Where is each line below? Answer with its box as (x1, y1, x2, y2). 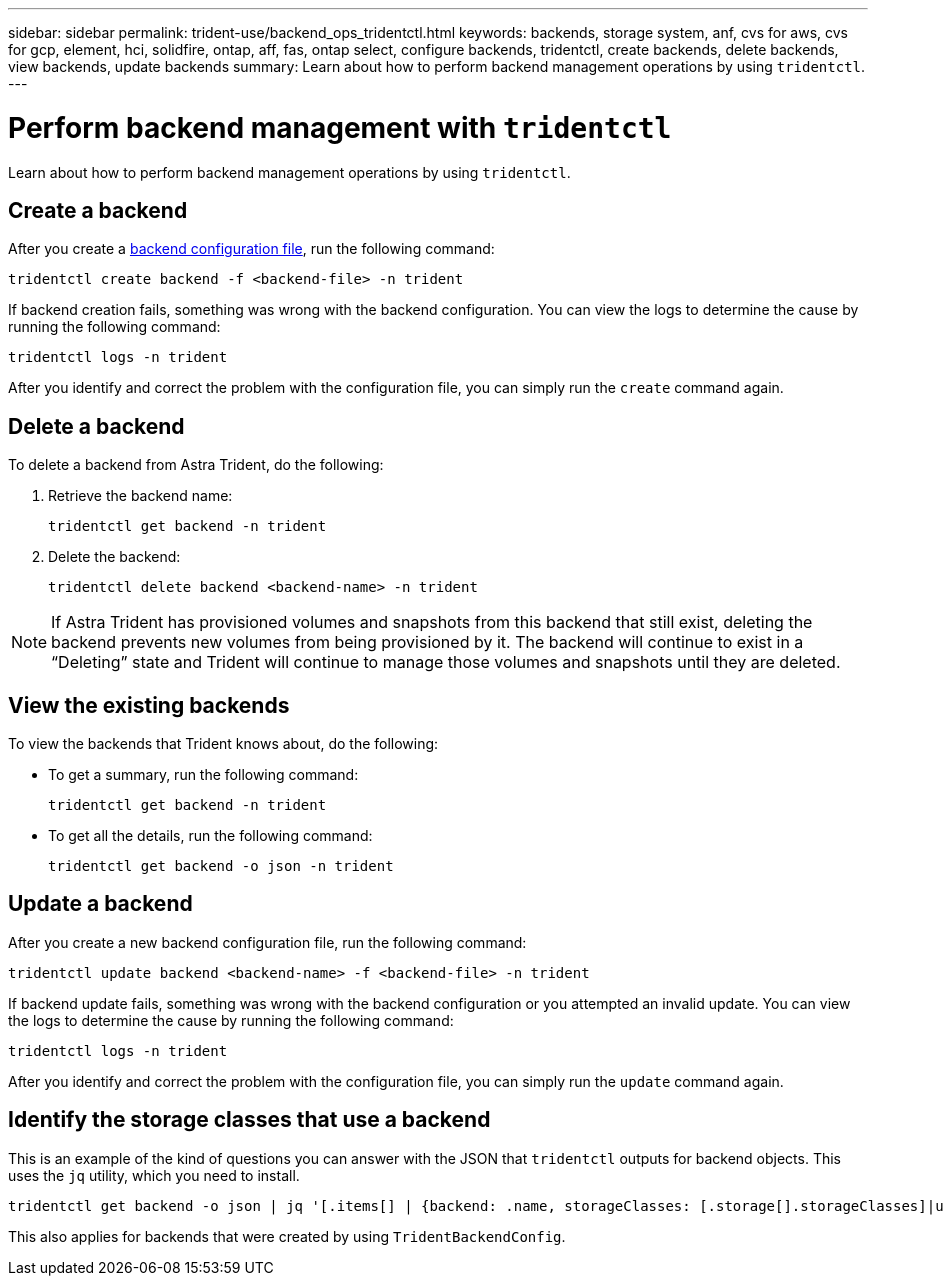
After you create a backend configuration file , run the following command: (8, 240, 495, 258)
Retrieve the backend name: (48, 487, 233, 505)
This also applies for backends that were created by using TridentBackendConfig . (8, 1227, 566, 1245)
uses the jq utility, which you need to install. (8, 1166, 300, 1184)
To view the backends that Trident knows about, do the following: (8, 735, 439, 753)
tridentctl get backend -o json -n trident (48, 858, 394, 875)
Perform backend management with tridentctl (8, 110, 672, 145)
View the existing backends (8, 692, 290, 718)
